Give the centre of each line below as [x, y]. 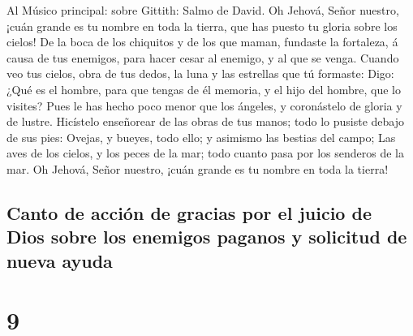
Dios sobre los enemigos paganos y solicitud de [207, 237]
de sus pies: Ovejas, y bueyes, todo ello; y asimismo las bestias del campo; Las [201, 137]
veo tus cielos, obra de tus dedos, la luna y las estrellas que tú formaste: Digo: [200, 73]
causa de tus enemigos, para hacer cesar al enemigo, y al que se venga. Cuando [203, 57]
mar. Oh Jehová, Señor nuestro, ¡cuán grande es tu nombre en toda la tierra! [198, 168]
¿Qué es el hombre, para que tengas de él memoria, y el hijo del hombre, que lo [204, 89]
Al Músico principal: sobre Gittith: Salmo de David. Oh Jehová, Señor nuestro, [203, 10]
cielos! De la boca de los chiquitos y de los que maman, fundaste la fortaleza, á [202, 42]
